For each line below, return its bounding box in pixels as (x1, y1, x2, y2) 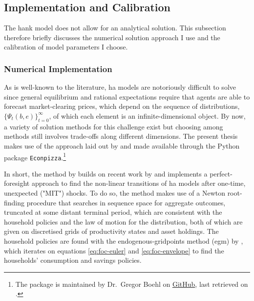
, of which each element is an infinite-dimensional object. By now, (49, 110, 246, 121)
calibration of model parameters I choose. (4, 42, 128, 52)
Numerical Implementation (4, 62, 112, 75)
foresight (4, 178, 30, 188)
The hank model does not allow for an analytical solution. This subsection (4, 23, 226, 33)
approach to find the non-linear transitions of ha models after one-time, (31, 178, 246, 188)
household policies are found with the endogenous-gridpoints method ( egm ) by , (4, 236, 243, 246)
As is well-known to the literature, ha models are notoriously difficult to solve (4, 82, 236, 92)
